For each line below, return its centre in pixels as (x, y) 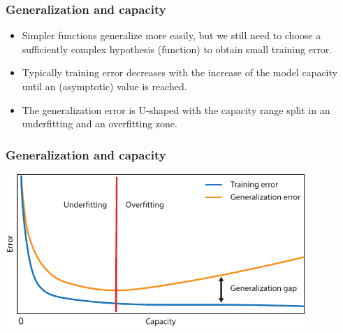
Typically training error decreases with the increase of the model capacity (180, 72)
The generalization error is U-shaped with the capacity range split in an (176, 109)
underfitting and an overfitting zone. (100, 123)
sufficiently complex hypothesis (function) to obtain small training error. (177, 49)
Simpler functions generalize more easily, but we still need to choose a (171, 35)
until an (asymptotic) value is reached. (104, 86)
